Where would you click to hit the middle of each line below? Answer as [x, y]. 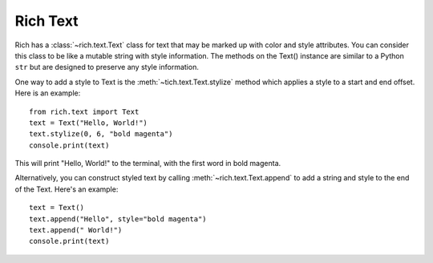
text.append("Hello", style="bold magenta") [118, 219]
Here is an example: [48, 93]
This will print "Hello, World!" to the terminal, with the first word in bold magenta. [148, 164]
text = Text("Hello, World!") [89, 123]
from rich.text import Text [84, 111]
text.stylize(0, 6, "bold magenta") [101, 134]
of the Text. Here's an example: [67, 189]
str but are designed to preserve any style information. [107, 67]
